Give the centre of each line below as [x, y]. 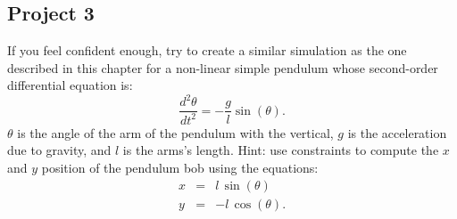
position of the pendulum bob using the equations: [180, 168]
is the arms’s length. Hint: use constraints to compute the [281, 150]
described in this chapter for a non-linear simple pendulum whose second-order [223, 67]
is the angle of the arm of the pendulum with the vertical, [175, 132]
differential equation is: [70, 85]
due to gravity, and [59, 150]
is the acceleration [397, 132]
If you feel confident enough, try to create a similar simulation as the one [207, 50]
